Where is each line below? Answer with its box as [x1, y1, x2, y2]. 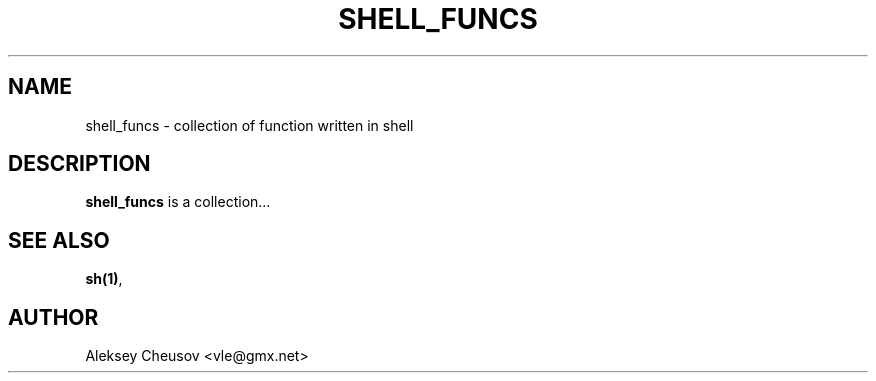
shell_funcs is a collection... [85, 193, 271, 211]
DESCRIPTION [8, 151, 151, 177]
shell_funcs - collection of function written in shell [85, 116, 414, 134]
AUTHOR [8, 304, 99, 330]
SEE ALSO [8, 227, 110, 253]
